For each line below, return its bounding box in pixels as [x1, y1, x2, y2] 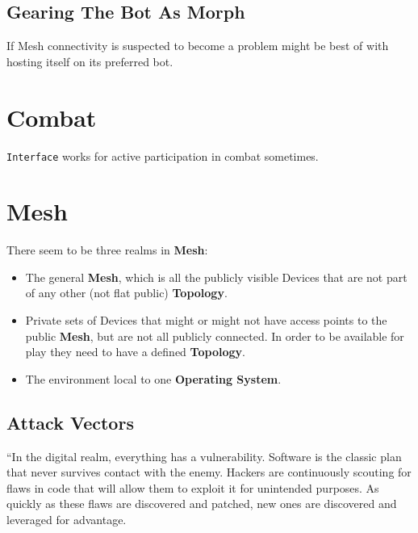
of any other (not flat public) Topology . [25, 284, 228, 301]
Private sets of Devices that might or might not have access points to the [25, 312, 387, 329]
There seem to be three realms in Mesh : [6, 241, 208, 258]
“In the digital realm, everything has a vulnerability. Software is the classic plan [6, 447, 402, 464]
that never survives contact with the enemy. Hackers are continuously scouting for [6, 464, 412, 481]
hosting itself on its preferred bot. [6, 52, 173, 69]
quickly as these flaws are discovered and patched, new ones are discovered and [6, 495, 397, 512]
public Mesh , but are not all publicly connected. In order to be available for [25, 327, 404, 344]
